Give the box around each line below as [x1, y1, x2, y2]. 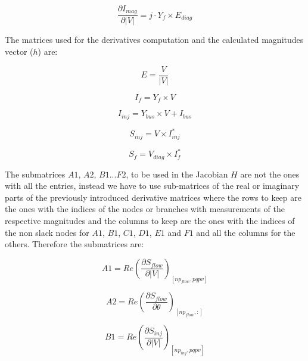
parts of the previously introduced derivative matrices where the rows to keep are [5, 191, 301, 203]
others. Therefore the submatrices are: [5, 238, 144, 250]
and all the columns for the [196, 226, 295, 238]
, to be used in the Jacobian [126, 167, 228, 180]
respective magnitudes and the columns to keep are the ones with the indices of [5, 214, 295, 226]
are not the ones [240, 167, 300, 180]
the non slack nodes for [5, 226, 89, 238]
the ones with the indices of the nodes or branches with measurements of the [5, 203, 285, 215]
